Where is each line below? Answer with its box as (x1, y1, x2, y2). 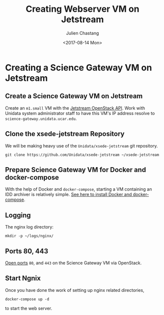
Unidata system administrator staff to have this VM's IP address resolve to (5, 110, 155, 116)
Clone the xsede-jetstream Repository (5, 130, 125, 138)
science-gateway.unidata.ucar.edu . (5, 115, 77, 121)
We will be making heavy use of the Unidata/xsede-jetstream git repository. (5, 143, 158, 148)
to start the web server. (5, 305, 53, 311)
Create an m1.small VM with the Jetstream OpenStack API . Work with (5, 105, 145, 111)
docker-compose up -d (5, 296, 50, 302)
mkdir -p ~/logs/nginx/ (5, 233, 54, 239)
